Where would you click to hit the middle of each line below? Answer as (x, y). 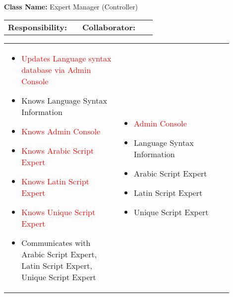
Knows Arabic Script (58, 150)
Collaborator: (109, 27)
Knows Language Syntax (64, 100)
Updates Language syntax (66, 58)
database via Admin (56, 69)
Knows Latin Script (56, 181)
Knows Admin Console (61, 131)
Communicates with (56, 242)
